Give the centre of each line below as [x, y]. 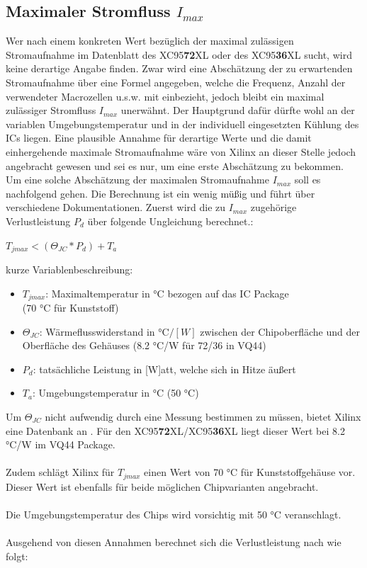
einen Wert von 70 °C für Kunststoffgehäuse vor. [250, 472]
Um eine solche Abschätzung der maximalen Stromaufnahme [137, 180]
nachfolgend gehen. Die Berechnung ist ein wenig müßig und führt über [160, 193]
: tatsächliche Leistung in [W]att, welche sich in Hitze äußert [164, 369]
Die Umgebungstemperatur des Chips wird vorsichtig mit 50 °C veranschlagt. [174, 514]
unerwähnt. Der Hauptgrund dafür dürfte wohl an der [238, 110]
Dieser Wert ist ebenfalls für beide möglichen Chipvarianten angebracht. [162, 486]
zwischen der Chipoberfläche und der [280, 331]
